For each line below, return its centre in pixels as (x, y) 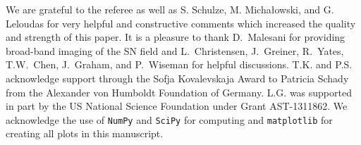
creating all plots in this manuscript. (85, 133)
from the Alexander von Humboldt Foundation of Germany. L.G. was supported (179, 92)
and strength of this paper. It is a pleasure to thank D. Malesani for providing (176, 37)
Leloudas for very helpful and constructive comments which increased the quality (181, 23)
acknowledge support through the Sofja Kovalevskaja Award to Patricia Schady (177, 78)
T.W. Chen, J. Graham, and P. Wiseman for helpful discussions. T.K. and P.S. (179, 64)
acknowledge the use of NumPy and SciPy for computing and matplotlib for (169, 119)
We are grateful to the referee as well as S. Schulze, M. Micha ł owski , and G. (170, 9)
